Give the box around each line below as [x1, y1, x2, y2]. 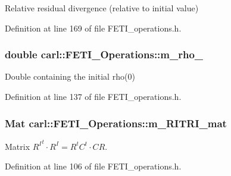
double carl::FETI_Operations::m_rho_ [5, 47, 204, 62]
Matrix [5, 140, 30, 152]
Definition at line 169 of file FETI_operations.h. [5, 21, 182, 34]
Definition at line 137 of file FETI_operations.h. [5, 90, 182, 102]
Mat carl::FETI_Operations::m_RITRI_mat [5, 115, 227, 130]
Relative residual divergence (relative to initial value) [5, 2, 199, 14]
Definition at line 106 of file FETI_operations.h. [5, 160, 182, 172]
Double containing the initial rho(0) [5, 70, 135, 83]
